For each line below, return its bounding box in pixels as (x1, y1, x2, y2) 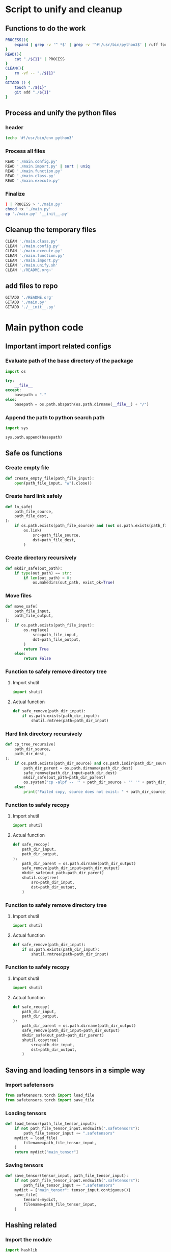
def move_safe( (5, 604, 38, 609)
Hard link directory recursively (5, 730, 82, 737)
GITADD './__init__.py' (5, 305, 56, 310)
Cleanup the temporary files (5, 225, 97, 234)
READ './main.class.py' (5, 173, 56, 178)
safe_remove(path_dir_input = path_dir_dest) (23, 770, 117, 776)
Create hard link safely (5, 493, 63, 500)
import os (5, 369, 26, 374)
